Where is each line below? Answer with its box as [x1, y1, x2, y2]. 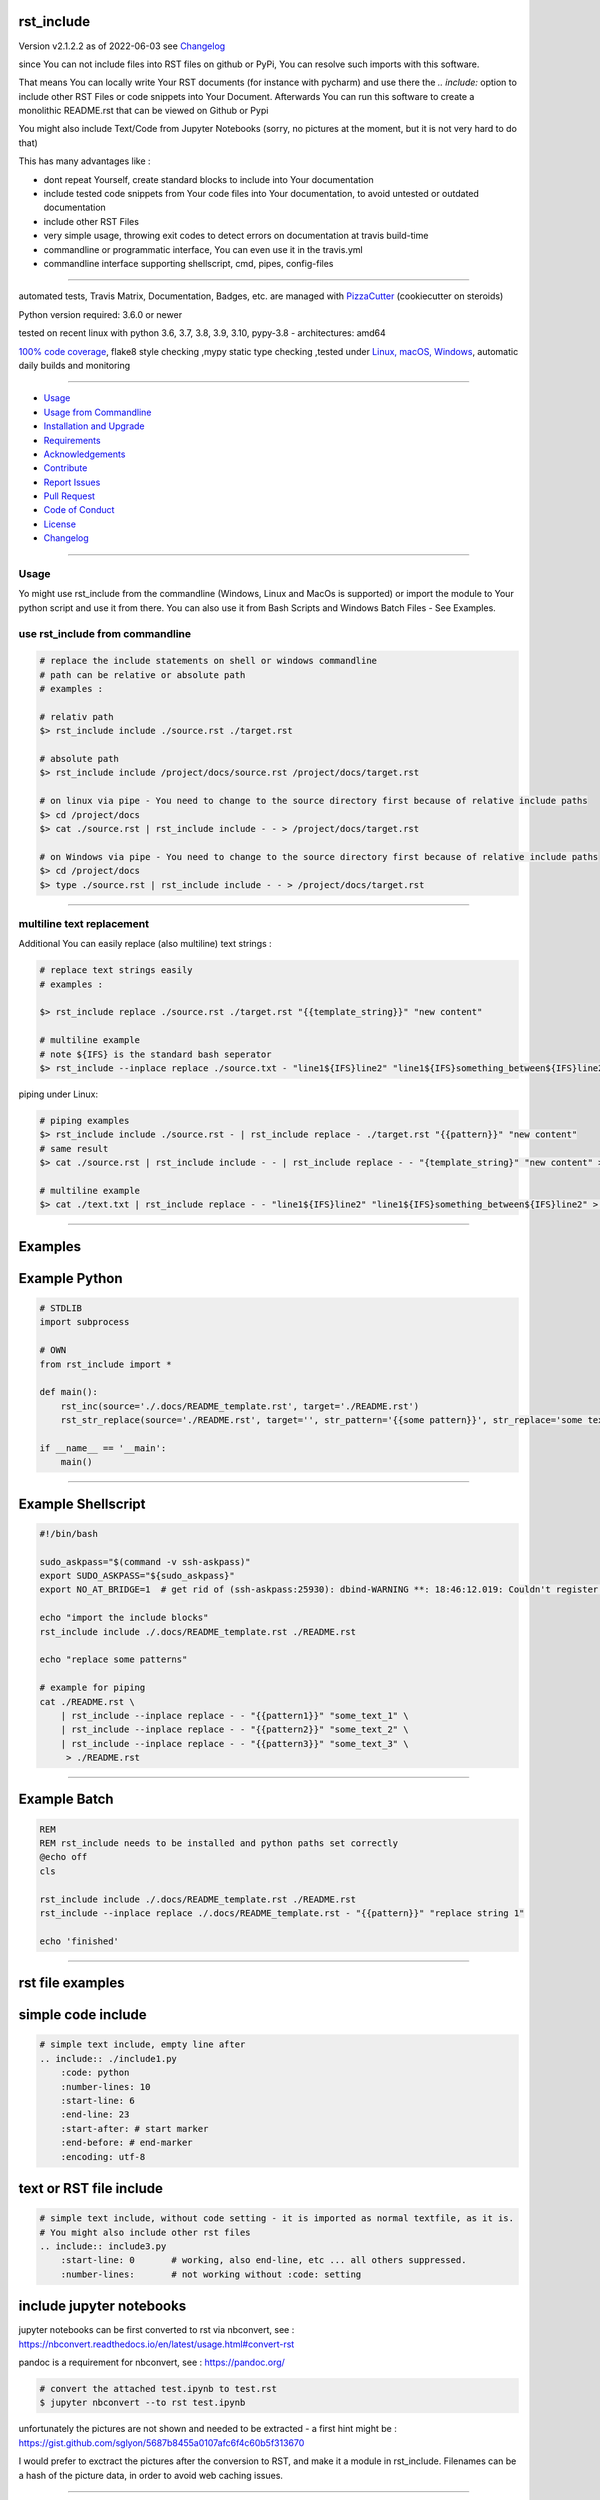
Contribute [43, 462, 88, 474]
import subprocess [39, 1316, 130, 1328]
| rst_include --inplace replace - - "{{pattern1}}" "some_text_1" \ [60, 1710, 409, 1721]
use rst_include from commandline [18, 626, 192, 640]
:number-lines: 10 [60, 2081, 151, 2092]
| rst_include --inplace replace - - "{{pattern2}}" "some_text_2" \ [60, 1724, 409, 1735]
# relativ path [39, 711, 114, 722]
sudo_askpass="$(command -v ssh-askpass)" [39, 1556, 251, 1567]
